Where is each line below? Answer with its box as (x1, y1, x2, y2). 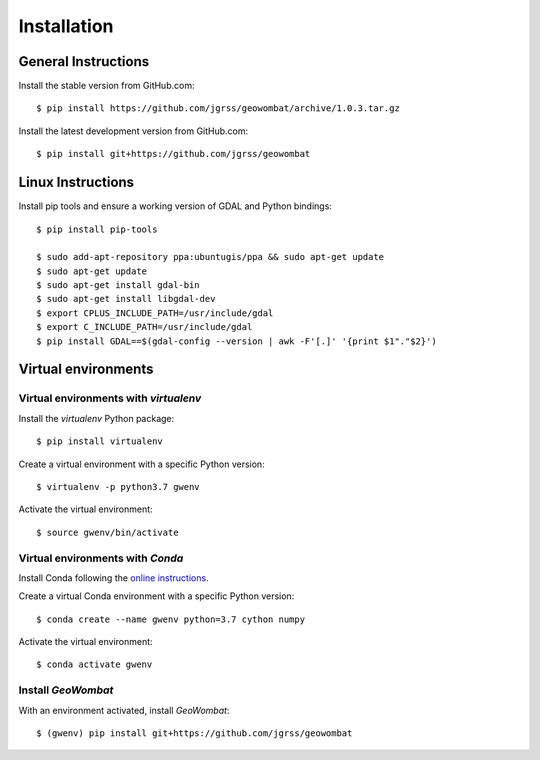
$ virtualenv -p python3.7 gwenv (36, 481, 200, 492)
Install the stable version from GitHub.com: (18, 80, 195, 92)
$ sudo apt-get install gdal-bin (36, 280, 200, 291)
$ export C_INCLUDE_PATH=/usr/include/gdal (36, 321, 253, 333)
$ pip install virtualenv (36, 436, 164, 447)
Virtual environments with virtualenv (18, 391, 202, 405)
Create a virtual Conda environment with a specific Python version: (18, 590, 295, 602)
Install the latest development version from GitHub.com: (18, 125, 249, 137)
